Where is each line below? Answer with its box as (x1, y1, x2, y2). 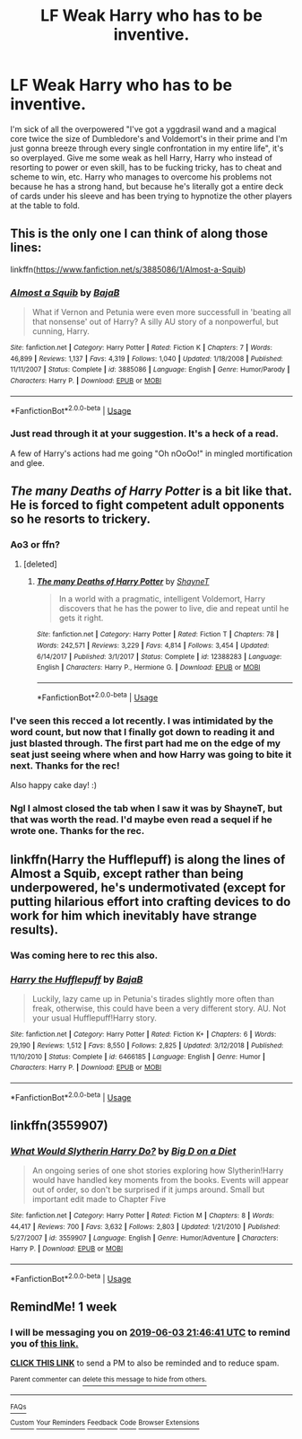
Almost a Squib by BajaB (10, 286, 120, 299)
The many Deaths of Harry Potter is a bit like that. (10, 484, 292, 499)
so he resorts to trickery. (10, 512, 151, 527)
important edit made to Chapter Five (31, 1194, 167, 1205)
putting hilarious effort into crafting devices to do (10, 894, 291, 909)
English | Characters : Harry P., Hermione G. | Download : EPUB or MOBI (36, 663, 261, 672)
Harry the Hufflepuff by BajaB (10, 973, 143, 986)
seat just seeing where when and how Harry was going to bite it (10, 748, 292, 760)
